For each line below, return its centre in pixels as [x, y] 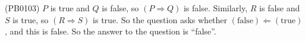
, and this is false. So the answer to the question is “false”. [111, 31]
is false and [280, 8]
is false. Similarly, [216, 8]
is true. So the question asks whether [160, 19]
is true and [70, 8]
